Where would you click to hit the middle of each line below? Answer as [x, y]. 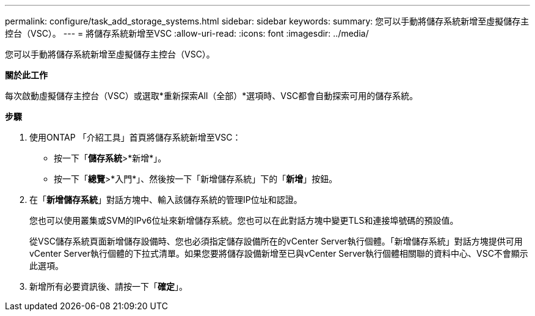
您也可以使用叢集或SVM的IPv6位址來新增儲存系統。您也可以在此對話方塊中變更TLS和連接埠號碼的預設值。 [244, 220]
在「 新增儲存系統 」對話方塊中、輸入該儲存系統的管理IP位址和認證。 [166, 200]
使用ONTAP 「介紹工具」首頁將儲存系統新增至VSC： [135, 137]
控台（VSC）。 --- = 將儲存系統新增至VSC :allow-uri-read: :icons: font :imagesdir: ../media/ [187, 33]
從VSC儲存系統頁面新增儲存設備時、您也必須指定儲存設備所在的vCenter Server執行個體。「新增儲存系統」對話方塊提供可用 [276, 241]
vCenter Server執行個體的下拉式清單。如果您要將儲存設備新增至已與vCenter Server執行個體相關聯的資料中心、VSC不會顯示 [279, 253]
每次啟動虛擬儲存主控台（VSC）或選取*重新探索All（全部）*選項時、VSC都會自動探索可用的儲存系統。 [212, 96]
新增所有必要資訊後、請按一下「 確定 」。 [108, 286]
